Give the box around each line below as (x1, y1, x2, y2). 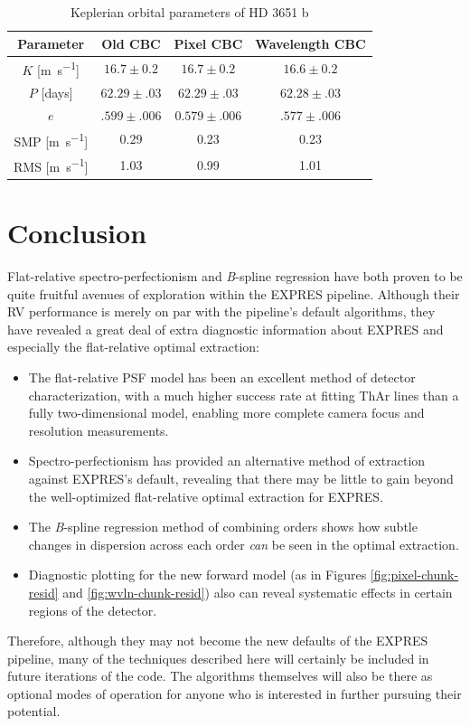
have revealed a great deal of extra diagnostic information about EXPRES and (7, 319, 444, 338)
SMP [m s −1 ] (14, 128, 89, 150)
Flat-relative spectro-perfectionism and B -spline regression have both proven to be (7, 267, 463, 285)
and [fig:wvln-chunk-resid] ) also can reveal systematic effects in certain (62, 582, 453, 601)
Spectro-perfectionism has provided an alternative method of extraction (28, 451, 426, 470)
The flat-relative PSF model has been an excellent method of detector (28, 367, 416, 386)
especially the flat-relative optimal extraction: (7, 337, 259, 356)
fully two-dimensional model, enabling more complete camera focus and (28, 403, 425, 422)
